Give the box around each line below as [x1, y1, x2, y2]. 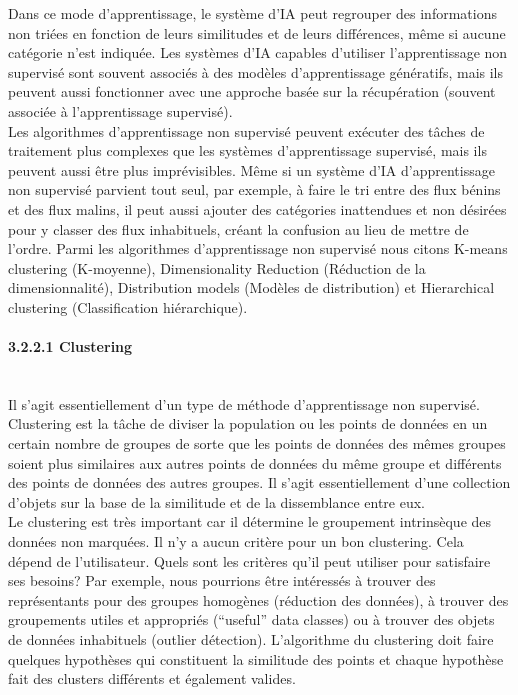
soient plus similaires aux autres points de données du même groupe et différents [8, 452, 502, 473]
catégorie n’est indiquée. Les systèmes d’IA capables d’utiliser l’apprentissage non [8, 42, 508, 63]
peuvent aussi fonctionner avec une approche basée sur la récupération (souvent [8, 81, 496, 102]
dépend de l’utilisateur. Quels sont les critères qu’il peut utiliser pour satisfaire [8, 550, 491, 571]
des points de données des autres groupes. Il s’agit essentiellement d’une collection [8, 472, 511, 493]
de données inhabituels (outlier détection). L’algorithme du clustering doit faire [8, 629, 494, 650]
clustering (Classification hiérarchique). [8, 296, 248, 317]
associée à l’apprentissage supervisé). [8, 100, 233, 121]
